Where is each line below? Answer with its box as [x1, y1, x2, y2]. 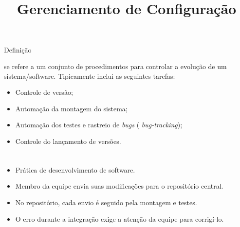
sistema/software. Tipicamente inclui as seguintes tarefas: [4, 70, 175, 81]
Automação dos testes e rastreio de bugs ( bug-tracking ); [15, 120, 183, 130]
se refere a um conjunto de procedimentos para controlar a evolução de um [4, 61, 227, 71]
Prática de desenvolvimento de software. [15, 164, 135, 175]
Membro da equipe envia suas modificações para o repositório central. [15, 181, 223, 191]
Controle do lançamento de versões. [15, 136, 121, 146]
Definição [4, 45, 32, 55]
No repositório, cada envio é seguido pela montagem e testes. [15, 197, 197, 207]
